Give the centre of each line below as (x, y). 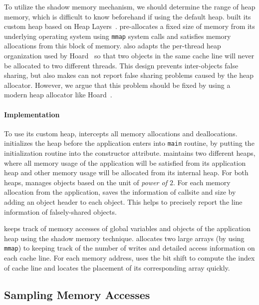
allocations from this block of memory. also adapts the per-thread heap (113, 46)
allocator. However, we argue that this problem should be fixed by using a (117, 85)
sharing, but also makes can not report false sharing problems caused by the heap (129, 75)
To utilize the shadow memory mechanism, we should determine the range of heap (130, 6)
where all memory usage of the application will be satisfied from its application (125, 162)
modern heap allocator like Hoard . (58, 95)
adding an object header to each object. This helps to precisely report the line (123, 202)
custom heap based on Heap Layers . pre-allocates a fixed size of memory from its (129, 26)
